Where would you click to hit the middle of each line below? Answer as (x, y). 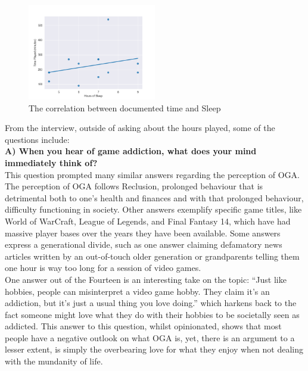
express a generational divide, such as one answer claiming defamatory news (144, 244)
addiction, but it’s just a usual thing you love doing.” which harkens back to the (151, 303)
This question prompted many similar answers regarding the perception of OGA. (153, 174)
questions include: (37, 139)
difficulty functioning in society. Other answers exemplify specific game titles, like (153, 209)
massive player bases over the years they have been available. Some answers (143, 233)
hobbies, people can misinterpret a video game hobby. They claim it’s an (137, 291)
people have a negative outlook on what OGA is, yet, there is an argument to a (150, 337)
